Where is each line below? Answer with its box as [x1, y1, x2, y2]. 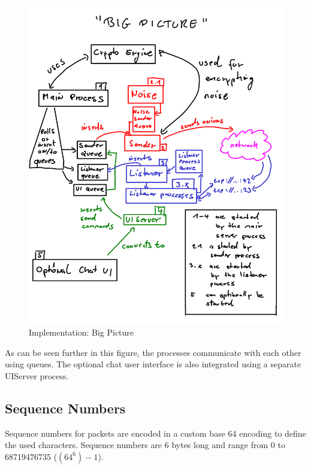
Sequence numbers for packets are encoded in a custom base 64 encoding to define [5, 427, 306, 439]
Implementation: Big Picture [29, 325, 134, 338]
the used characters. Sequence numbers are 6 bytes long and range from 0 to [5, 438, 285, 451]
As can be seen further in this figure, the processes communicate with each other [5, 346, 301, 358]
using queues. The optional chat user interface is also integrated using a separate [5, 358, 301, 370]
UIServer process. [5, 369, 69, 382]
